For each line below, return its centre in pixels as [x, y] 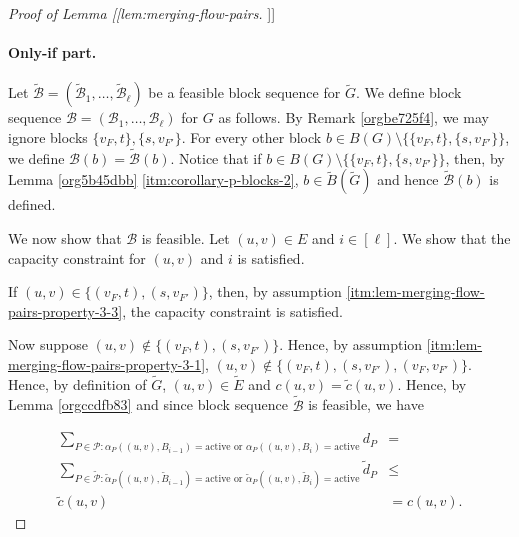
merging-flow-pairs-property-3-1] [107, 363]
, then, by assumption [275, 291]
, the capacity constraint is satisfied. [232, 310]
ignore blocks [48, 136]
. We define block [408, 92]
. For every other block [251, 136]
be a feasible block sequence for [244, 92]
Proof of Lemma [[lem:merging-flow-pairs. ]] [142, 13]
